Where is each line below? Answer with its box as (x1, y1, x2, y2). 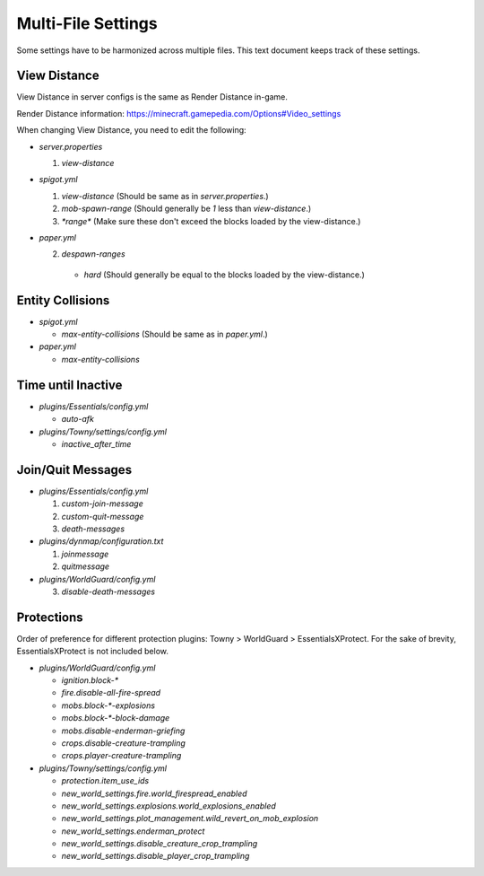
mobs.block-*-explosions (61, 700, 156, 711)
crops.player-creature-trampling (61, 750, 182, 761)
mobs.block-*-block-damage (61, 713, 170, 723)
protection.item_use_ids (61, 775, 150, 786)
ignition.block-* (61, 675, 119, 686)
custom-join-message (61, 498, 143, 509)
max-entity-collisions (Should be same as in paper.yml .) (61, 328, 268, 340)
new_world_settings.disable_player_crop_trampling (61, 851, 250, 862)
